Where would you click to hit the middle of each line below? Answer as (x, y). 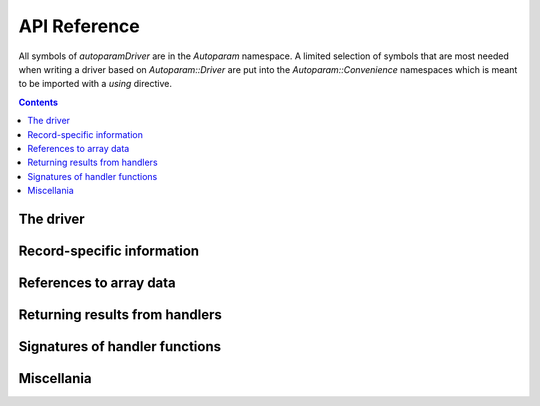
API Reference (79, 26)
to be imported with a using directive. (95, 84)
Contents (38, 102)
